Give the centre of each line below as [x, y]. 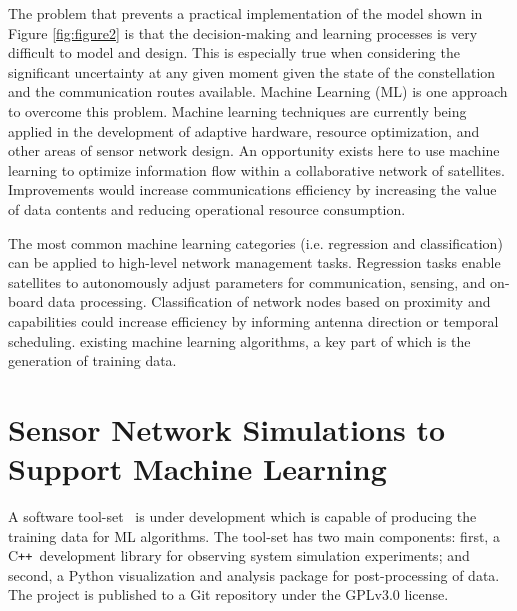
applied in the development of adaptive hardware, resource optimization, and [244, 130]
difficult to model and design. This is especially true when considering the [234, 52]
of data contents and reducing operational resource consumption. [207, 208]
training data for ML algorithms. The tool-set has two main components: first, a [254, 535]
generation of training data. [92, 360]
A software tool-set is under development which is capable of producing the [242, 516]
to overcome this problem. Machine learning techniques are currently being [237, 110]
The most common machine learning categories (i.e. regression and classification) [255, 242]
